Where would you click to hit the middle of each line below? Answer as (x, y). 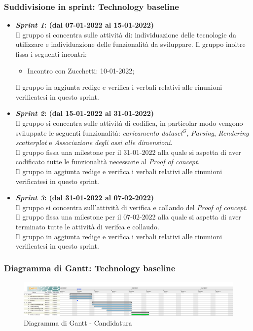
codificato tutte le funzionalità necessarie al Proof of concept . (108, 162)
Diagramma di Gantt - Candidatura (78, 323)
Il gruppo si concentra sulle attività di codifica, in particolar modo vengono (129, 123)
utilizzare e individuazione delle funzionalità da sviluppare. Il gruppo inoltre (130, 44)
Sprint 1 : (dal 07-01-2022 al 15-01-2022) (85, 25)
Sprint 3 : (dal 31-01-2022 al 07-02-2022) (85, 198)
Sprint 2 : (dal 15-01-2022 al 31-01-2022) (85, 113)
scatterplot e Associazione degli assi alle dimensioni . (94, 142)
